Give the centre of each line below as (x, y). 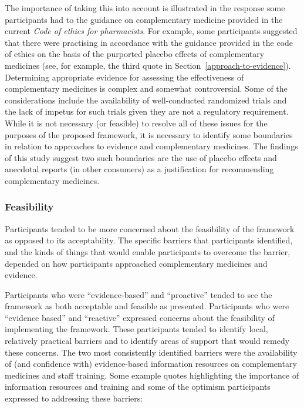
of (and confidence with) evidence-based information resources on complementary (151, 364)
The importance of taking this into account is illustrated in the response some (145, 8)
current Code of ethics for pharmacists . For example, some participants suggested (151, 31)
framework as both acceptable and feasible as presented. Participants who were (147, 306)
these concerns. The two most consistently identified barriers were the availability (151, 352)
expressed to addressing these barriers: (74, 398)
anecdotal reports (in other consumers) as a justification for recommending (139, 169)
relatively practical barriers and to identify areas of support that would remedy (147, 341)
